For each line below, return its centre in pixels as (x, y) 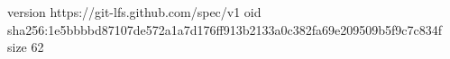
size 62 (26, 47)
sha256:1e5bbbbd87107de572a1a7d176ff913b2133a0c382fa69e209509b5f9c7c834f (225, 29)
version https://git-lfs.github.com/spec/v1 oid (134, 12)
